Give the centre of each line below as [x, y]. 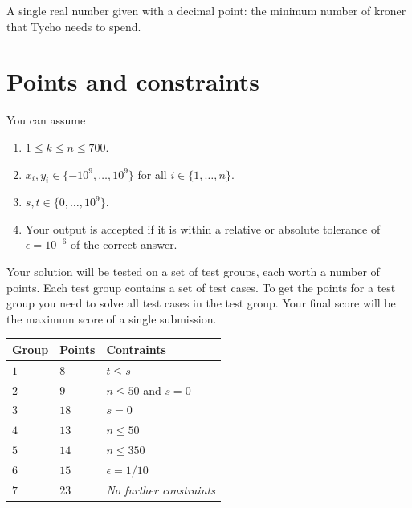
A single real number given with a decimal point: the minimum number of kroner [206, 10]
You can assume [46, 120]
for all [152, 174]
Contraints [136, 349]
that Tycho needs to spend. [74, 26]
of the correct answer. [124, 244]
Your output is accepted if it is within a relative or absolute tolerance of [203, 228]
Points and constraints [133, 81]
